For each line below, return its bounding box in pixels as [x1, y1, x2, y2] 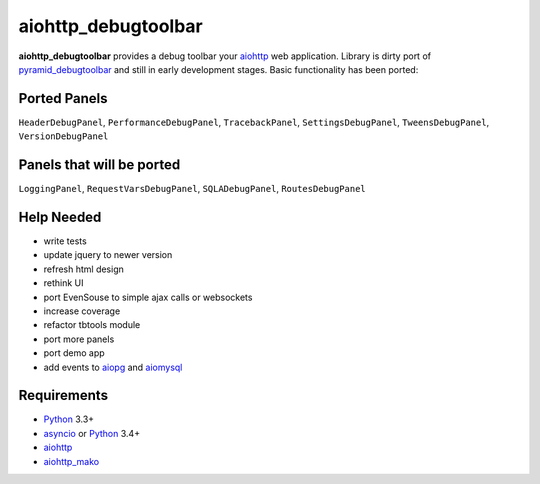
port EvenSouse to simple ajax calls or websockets [43, 291, 253, 303]
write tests [43, 235, 87, 247]
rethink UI [43, 277, 84, 289]
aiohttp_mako [43, 455, 100, 467]
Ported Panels [18, 90, 109, 107]
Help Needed [18, 208, 102, 225]
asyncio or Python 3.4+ [43, 427, 140, 439]
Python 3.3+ [43, 413, 95, 425]
